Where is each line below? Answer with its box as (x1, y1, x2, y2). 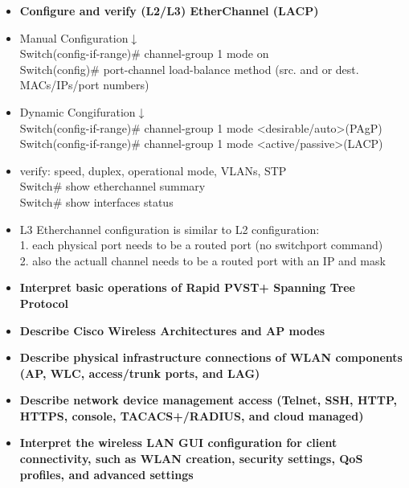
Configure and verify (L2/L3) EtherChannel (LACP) (19, 2, 319, 18)
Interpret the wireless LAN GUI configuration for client (19, 434, 337, 451)
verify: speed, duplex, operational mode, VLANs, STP (19, 162, 287, 178)
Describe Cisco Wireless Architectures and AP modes (19, 322, 325, 338)
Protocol (19, 294, 68, 311)
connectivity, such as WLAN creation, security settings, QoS (19, 450, 363, 467)
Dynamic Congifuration (19, 103, 136, 120)
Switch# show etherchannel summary (19, 178, 206, 195)
